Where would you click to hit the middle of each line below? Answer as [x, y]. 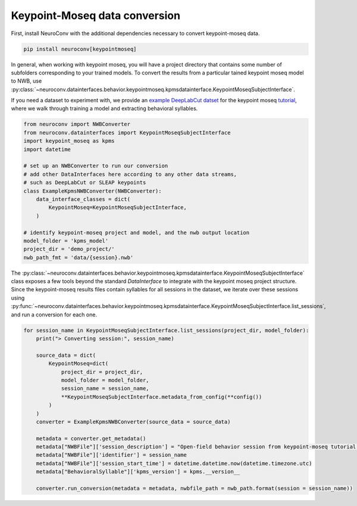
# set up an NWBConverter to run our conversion [96, 166]
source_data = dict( [66, 355]
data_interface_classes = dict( [83, 199]
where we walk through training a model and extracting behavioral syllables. [104, 109]
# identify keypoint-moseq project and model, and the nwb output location [137, 232]
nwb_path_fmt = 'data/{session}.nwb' [79, 257]
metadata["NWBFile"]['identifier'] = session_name [111, 455]
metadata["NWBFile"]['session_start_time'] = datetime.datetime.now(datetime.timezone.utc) [174, 463]
